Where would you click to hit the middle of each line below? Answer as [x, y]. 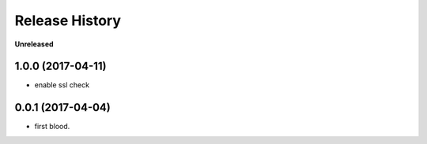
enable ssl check [62, 85]
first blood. [52, 127]
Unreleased [34, 44]
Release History [68, 20]
